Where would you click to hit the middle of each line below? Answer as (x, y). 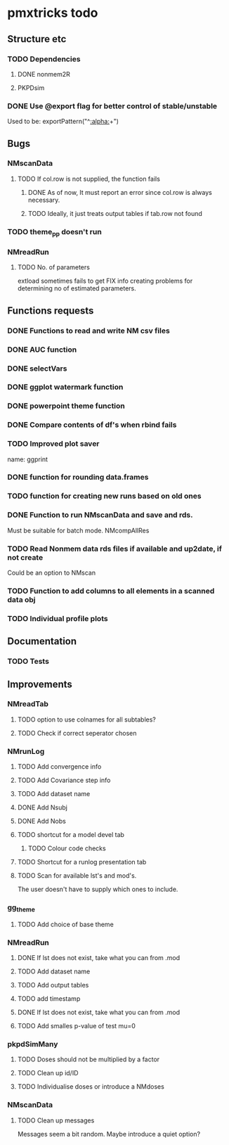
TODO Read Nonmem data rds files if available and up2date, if (115, 549)
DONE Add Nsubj (42, 807)
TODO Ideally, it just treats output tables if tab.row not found (115, 213)
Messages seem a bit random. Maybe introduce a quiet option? (109, 1134)
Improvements (40, 684)
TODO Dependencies (44, 59)
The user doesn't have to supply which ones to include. (98, 889)
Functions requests (51, 311)
